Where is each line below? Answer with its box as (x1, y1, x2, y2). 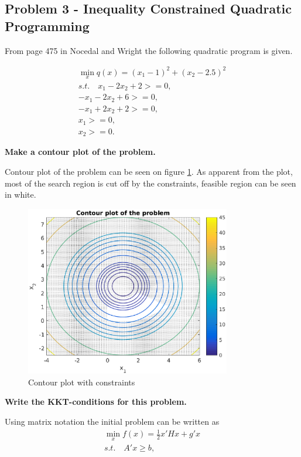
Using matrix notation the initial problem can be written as (5, 415, 220, 428)
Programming (5, 16, 90, 35)
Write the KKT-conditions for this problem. (5, 395, 187, 408)
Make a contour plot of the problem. (5, 145, 156, 158)
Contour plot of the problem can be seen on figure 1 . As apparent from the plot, (5, 165, 293, 177)
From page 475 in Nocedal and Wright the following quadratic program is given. (5, 44, 293, 56)
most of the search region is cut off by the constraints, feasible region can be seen (5, 177, 296, 189)
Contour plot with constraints (28, 375, 135, 388)
